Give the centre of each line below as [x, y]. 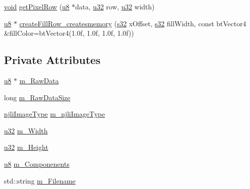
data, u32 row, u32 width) [115, 6]
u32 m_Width [26, 130]
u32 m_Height [26, 147]
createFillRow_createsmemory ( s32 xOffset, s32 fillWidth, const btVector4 [133, 23]
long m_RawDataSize [37, 97]
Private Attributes [52, 60]
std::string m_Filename [40, 180]
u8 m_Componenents [37, 163]
